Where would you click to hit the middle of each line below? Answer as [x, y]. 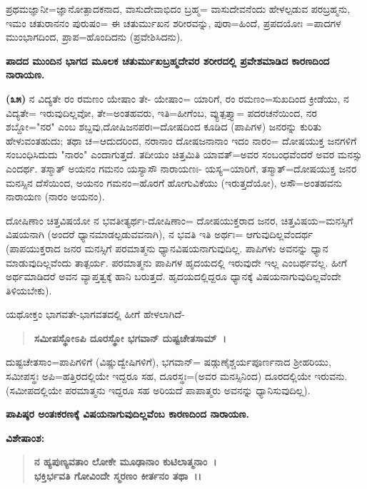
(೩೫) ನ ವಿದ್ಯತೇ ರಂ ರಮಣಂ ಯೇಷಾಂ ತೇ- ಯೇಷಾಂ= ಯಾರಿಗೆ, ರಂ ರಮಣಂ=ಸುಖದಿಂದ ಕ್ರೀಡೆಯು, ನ [177, 98]
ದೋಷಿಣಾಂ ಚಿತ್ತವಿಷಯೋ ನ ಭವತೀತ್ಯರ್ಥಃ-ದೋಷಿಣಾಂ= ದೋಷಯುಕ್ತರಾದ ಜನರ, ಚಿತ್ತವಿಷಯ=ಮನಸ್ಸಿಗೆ [180, 220]
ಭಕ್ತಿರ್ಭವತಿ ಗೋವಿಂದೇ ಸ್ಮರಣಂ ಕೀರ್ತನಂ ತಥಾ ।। [117, 476]
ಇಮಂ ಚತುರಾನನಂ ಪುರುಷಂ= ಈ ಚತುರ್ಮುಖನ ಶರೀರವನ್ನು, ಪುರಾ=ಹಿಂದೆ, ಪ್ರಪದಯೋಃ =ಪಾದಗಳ [174, 22]
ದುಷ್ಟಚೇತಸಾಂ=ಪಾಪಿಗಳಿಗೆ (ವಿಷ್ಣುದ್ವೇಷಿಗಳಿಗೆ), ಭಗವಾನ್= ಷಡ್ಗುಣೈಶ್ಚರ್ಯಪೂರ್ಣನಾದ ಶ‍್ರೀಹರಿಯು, [169, 362]
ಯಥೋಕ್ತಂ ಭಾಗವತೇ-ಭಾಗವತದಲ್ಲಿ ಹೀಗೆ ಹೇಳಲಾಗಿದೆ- [95, 314]
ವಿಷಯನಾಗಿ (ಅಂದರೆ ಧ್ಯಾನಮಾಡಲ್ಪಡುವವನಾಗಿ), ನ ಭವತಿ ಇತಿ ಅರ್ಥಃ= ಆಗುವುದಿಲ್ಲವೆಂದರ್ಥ [160, 234]
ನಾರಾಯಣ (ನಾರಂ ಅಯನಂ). [55, 196]
